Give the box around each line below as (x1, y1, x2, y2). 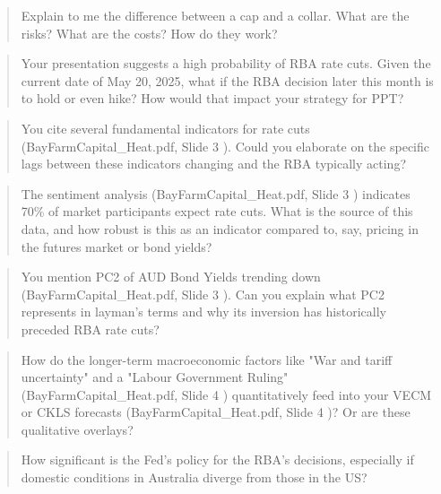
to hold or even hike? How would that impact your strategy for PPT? (21, 89, 404, 108)
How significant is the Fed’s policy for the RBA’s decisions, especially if (21, 450, 414, 469)
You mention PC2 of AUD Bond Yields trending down (21, 267, 321, 286)
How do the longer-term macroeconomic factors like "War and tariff (21, 350, 393, 368)
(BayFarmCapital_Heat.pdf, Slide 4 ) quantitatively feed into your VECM (21, 385, 432, 403)
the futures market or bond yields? (21, 237, 212, 256)
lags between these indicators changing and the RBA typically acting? (21, 154, 406, 173)
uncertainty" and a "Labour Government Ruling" (21, 368, 289, 386)
